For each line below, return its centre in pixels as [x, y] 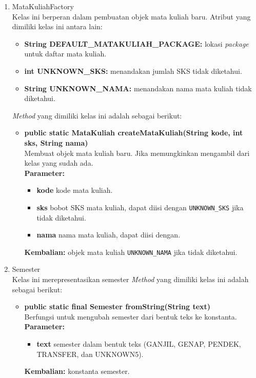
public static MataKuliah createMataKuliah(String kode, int [134, 133]
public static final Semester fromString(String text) [117, 306]
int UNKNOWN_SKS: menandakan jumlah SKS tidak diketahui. [133, 71]
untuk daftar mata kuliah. [65, 54]
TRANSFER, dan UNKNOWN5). [90, 354]
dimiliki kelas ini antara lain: [57, 26]
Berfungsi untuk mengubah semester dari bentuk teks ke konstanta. [131, 316]
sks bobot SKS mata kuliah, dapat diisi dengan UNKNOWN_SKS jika [140, 207]
